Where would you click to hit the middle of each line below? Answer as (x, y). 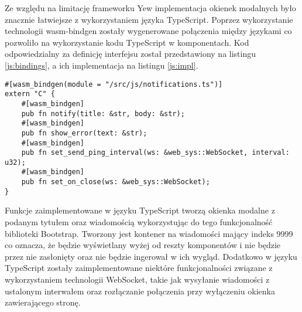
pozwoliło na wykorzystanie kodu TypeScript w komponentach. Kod (127, 42)
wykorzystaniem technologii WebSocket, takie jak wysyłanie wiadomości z (137, 279)
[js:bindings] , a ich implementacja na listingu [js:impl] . (102, 65)
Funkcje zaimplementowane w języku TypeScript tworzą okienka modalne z (140, 210)
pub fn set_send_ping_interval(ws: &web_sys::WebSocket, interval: (155, 153)
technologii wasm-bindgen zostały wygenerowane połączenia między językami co (148, 31)
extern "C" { (30, 94)
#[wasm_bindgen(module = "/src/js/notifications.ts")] (114, 84)
